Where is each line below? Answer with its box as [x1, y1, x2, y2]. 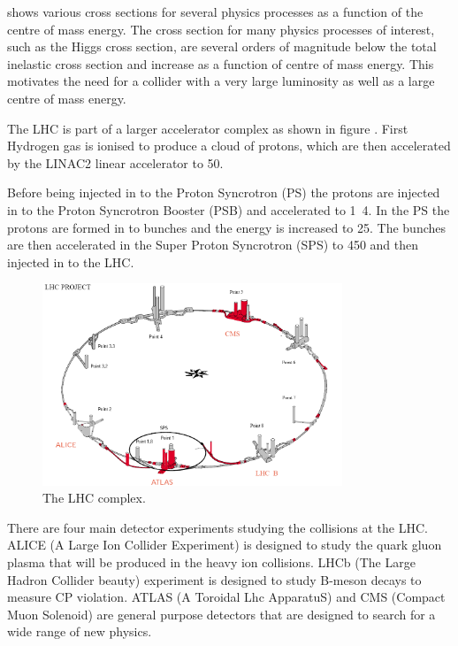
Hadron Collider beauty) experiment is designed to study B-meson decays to [7, 570, 422, 588]
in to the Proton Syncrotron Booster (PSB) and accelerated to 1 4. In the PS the [7, 200, 450, 219]
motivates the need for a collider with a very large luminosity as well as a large [7, 72, 435, 90]
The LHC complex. [42, 488, 146, 507]
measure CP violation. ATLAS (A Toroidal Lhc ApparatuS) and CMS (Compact [7, 588, 446, 606]
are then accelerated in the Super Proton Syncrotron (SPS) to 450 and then [7, 235, 419, 254]
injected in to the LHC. [7, 252, 134, 271]
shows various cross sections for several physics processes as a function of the [7, 3, 424, 20]
